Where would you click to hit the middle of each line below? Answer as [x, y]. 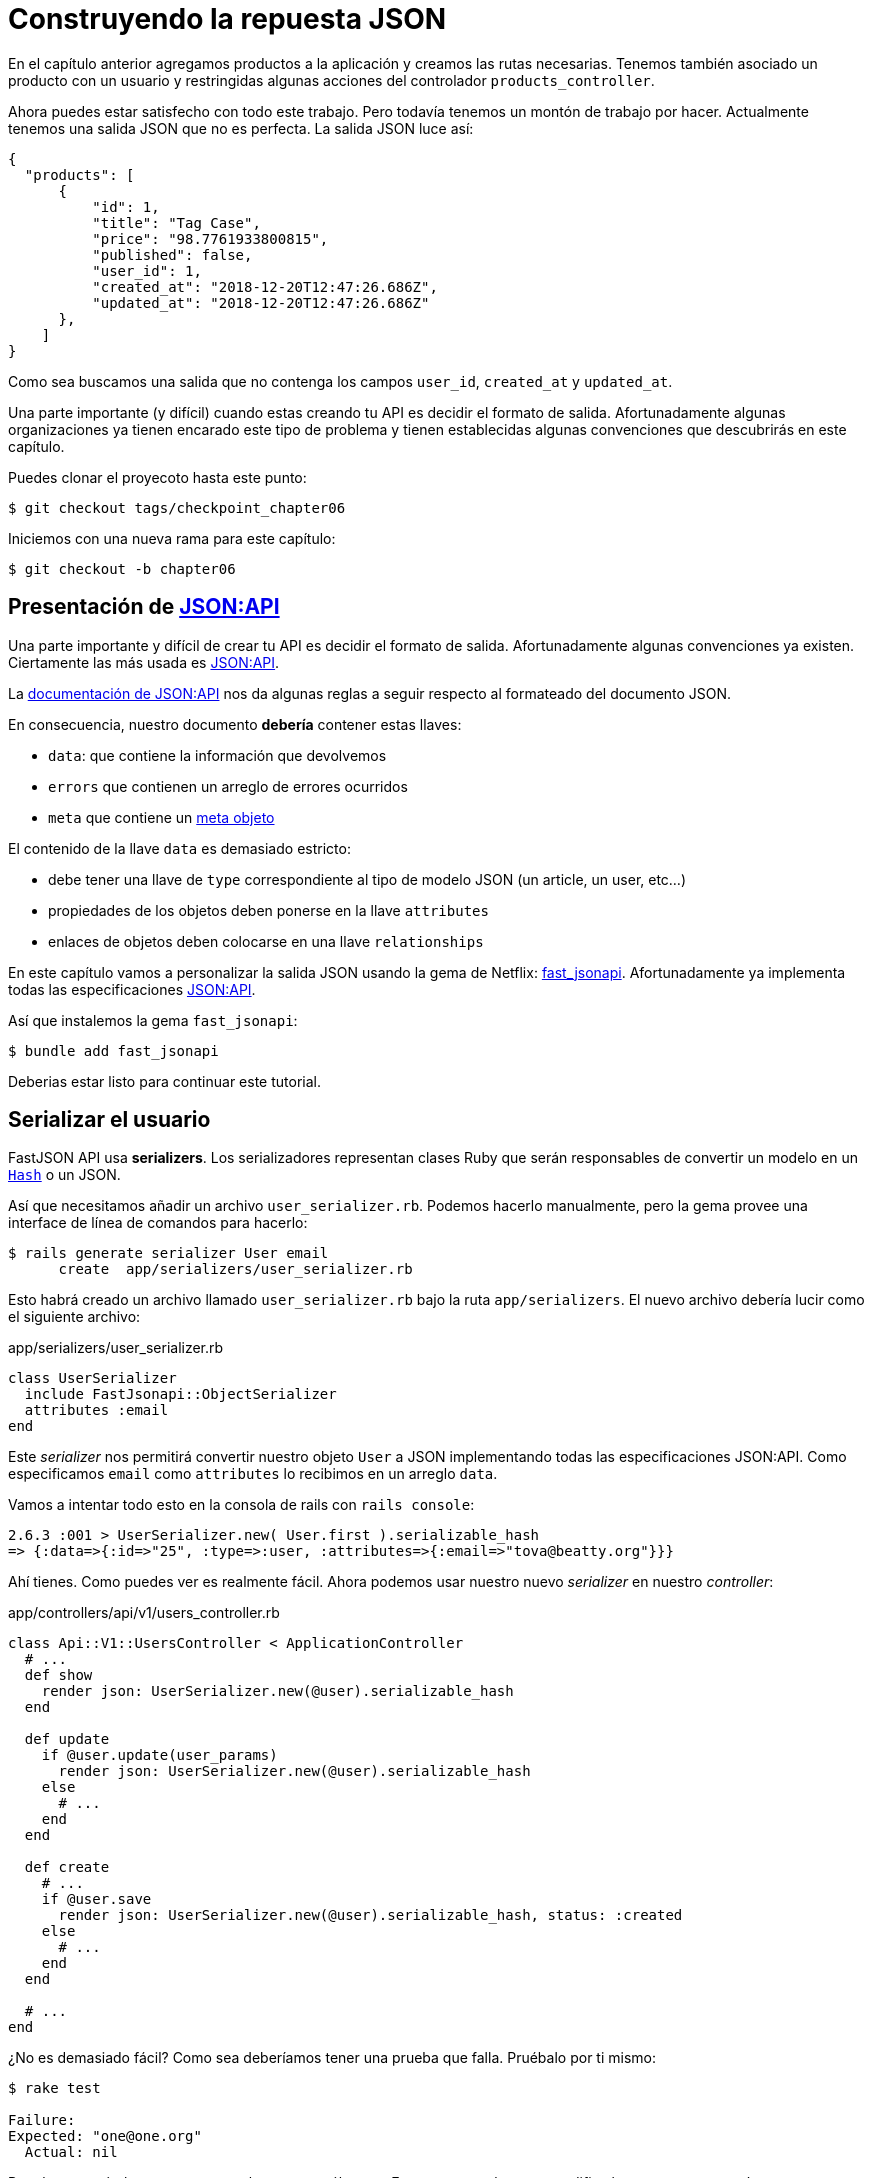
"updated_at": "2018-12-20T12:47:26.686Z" [261, 302]
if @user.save [96, 1899]
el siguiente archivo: [74, 1317]
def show [58, 1675]
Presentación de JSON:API [144, 607]
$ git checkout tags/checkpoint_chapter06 [177, 507]
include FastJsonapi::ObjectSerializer [180, 1394]
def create [67, 1867]
